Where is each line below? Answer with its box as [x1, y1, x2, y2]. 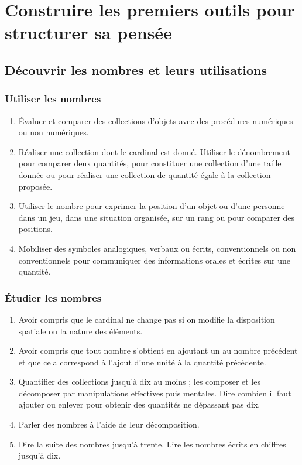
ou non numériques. [18, 126, 89, 138]
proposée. [18, 180, 53, 192]
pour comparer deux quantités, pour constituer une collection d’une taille [18, 157, 282, 169]
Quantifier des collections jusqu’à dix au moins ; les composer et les [18, 375, 260, 388]
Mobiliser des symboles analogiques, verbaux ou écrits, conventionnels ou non [18, 242, 296, 254]
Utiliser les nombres [5, 91, 101, 106]
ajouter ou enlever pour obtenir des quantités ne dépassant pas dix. [18, 398, 260, 411]
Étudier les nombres [5, 290, 102, 305]
